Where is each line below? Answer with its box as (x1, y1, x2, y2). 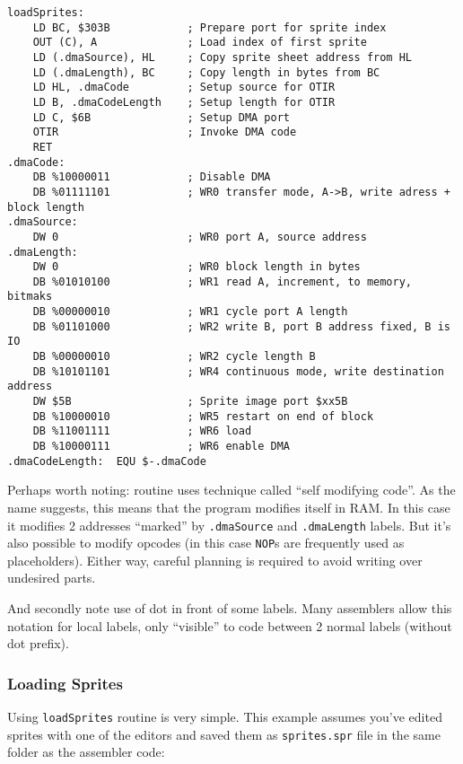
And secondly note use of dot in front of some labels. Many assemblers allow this (7, 599, 452, 618)
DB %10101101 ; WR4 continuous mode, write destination (32, 364, 444, 378)
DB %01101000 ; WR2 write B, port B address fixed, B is (32, 320, 450, 333)
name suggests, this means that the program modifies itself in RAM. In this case (7, 497, 450, 516)
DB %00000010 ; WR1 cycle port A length (32, 305, 348, 319)
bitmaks (7, 290, 53, 303)
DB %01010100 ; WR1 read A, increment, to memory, (32, 275, 413, 288)
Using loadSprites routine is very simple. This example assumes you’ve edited (7, 707, 442, 726)
